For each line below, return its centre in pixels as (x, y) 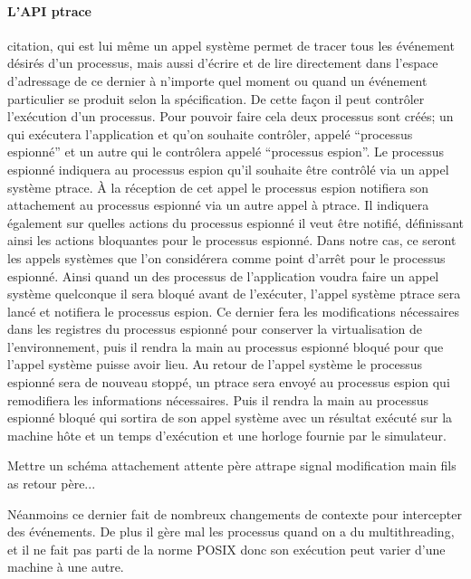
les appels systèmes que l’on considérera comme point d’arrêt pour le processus (226, 257)
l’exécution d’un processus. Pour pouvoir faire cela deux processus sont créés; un (231, 116)
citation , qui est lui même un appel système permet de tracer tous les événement (231, 45)
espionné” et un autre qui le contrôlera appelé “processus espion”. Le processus (226, 152)
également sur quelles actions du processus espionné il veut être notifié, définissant (235, 222)
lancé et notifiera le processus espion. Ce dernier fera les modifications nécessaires (234, 311)
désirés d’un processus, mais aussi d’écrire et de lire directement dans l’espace (223, 63)
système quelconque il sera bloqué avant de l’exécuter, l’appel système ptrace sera (234, 294)
